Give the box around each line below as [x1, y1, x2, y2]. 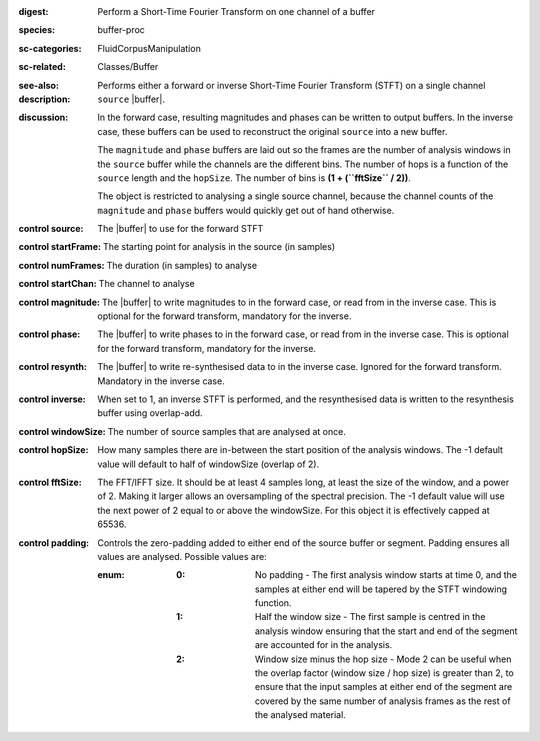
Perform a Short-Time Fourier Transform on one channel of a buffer [97, 6, 375, 17]
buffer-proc [97, 24, 145, 36]
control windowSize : [18, 425, 106, 437]
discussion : [18, 111, 69, 124]
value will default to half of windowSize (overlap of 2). [97, 458, 320, 470]
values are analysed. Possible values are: [97, 550, 267, 562]
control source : [18, 223, 84, 235]
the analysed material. [255, 709, 347, 721]
